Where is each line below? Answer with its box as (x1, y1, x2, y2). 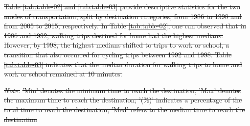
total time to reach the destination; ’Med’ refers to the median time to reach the (4, 104, 245, 114)
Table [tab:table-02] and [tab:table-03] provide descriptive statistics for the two (4, 1, 240, 11)
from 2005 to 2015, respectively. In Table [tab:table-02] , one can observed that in (4, 21, 246, 31)
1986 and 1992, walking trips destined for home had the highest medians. (4, 30, 224, 40)
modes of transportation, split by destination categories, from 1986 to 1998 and (4, 11, 242, 21)
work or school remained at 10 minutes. (4, 69, 122, 79)
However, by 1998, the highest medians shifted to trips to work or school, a (4, 40, 229, 50)
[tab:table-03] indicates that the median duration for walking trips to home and (4, 59, 242, 69)
